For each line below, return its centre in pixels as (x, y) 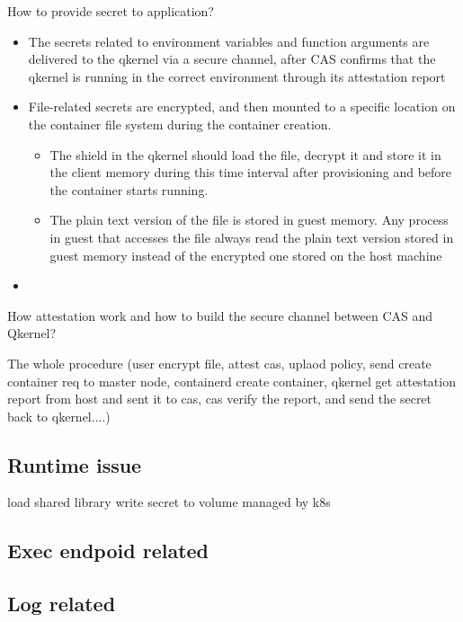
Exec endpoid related (108, 551)
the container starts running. (129, 189)
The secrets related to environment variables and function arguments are (229, 41)
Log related (62, 604)
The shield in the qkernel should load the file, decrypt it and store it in (245, 154)
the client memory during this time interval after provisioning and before (251, 172)
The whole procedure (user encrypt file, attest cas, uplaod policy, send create (219, 363)
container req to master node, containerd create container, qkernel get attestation (231, 381)
